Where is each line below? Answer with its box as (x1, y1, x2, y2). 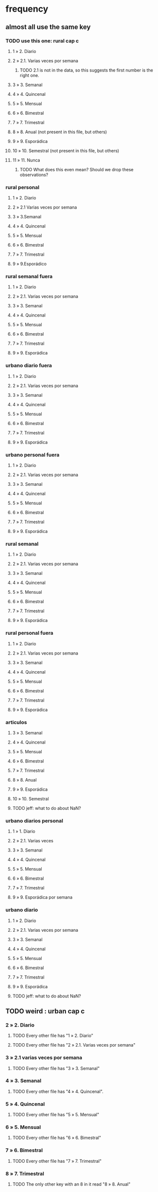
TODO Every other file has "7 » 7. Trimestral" (12, 1158, 102, 1164)
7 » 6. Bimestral (5, 1147, 43, 1154)
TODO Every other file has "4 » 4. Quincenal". (12, 1088, 104, 1094)
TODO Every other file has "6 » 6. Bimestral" (12, 1135, 101, 1141)
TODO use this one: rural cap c (5, 37, 79, 44)
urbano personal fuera (5, 451, 60, 458)
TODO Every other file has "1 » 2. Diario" (12, 1032, 94, 1039)
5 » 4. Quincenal (5, 1101, 45, 1107)
